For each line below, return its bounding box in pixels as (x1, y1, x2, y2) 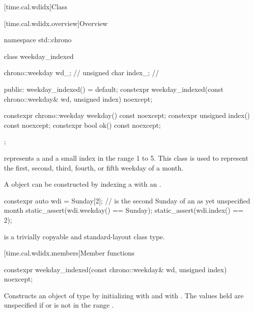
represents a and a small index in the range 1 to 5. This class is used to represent (4, 152, 249, 163)
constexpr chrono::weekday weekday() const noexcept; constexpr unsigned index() (4, 110, 250, 120)
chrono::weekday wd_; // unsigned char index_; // (4, 67, 159, 78)
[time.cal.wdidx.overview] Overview (4, 18, 108, 28)
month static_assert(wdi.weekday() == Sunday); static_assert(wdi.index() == (4, 205, 244, 215)
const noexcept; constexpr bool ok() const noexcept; (4, 119, 161, 130)
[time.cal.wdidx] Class (4, 1, 67, 11)
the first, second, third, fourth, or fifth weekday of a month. (4, 162, 184, 172)
